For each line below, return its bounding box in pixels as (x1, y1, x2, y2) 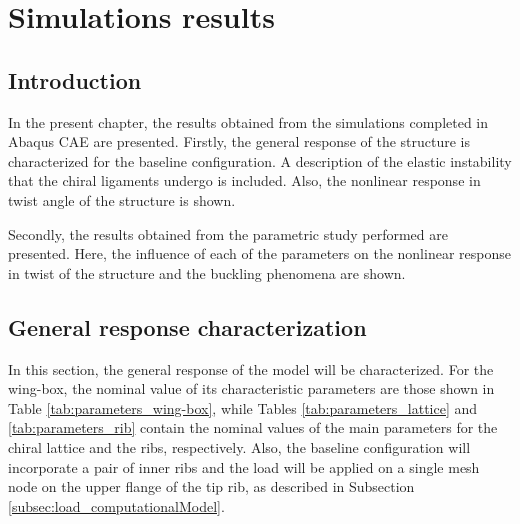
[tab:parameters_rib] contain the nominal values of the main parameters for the (8, 417, 498, 438)
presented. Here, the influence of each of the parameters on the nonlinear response (8, 243, 511, 264)
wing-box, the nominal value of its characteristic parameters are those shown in (8, 378, 495, 399)
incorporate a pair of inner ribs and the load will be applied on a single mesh (8, 456, 480, 477)
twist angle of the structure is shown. (8, 189, 236, 210)
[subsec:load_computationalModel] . (8, 495, 225, 516)
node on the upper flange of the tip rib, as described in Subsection (8, 476, 415, 497)
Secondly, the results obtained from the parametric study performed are (8, 223, 448, 244)
